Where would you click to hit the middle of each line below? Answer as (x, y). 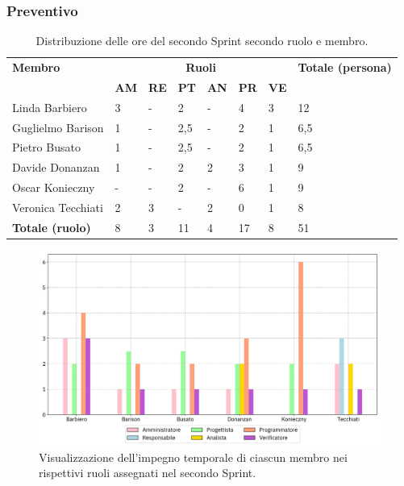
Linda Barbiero (50, 107)
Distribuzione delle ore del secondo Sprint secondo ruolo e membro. (202, 41)
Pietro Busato (46, 147)
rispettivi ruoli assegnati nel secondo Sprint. (148, 473)
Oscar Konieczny (54, 187)
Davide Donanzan (56, 167)
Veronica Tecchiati (58, 207)
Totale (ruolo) (52, 227)
